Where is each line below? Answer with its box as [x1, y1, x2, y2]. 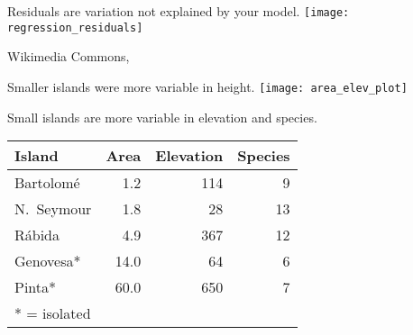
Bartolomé [14, 172, 80, 194]
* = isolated [14, 303, 91, 324]
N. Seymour [14, 198, 92, 220]
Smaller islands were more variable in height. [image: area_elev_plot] [7, 77, 408, 95]
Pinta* [14, 276, 57, 298]
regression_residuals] [7, 21, 143, 34]
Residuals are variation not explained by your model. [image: [7, 2, 350, 20]
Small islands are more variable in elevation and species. [7, 107, 317, 126]
